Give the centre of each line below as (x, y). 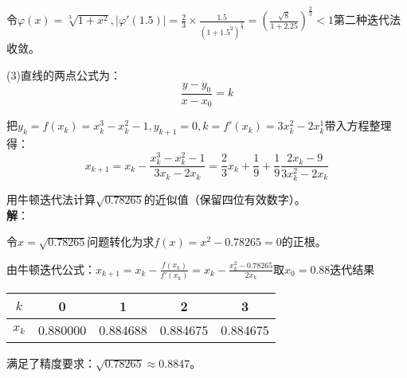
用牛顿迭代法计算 (51, 199)
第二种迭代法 (367, 19)
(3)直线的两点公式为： (64, 74)
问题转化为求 (121, 242)
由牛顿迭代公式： (51, 269)
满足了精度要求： (51, 363)
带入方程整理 (358, 125)
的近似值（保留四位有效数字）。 (225, 199)
